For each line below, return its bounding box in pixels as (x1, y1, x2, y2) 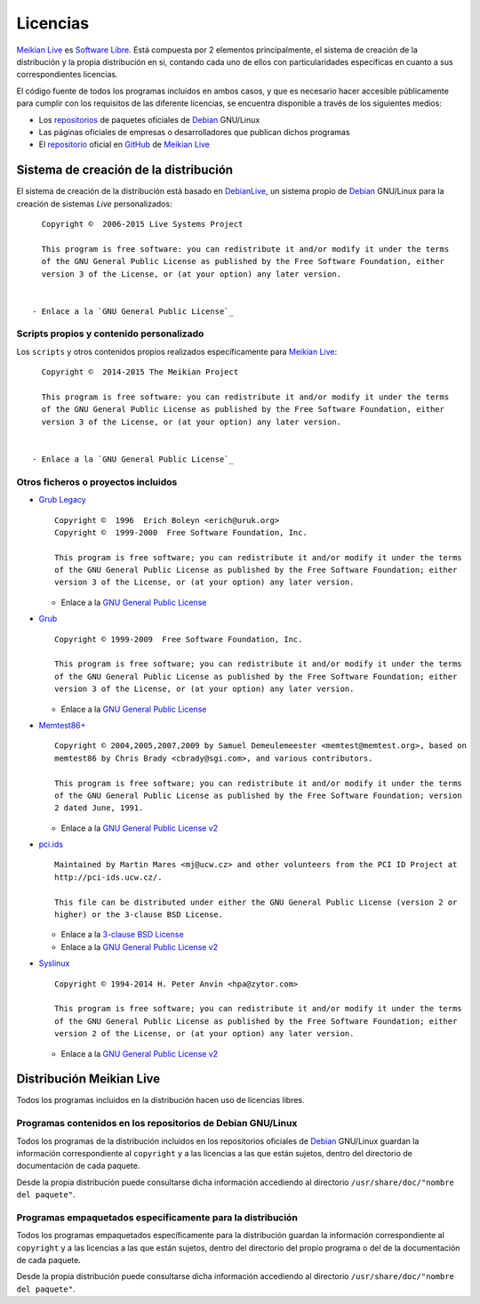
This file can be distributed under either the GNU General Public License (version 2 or (54, 897, 458, 907)
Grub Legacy (38, 495, 86, 505)
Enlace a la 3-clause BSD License (60, 930, 184, 940)
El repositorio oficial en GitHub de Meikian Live (38, 139, 211, 150)
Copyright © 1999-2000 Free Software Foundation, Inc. (54, 527, 308, 537)
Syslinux (38, 958, 70, 969)
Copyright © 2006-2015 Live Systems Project (41, 219, 244, 229)
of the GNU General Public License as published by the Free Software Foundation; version (54, 790, 462, 801)
